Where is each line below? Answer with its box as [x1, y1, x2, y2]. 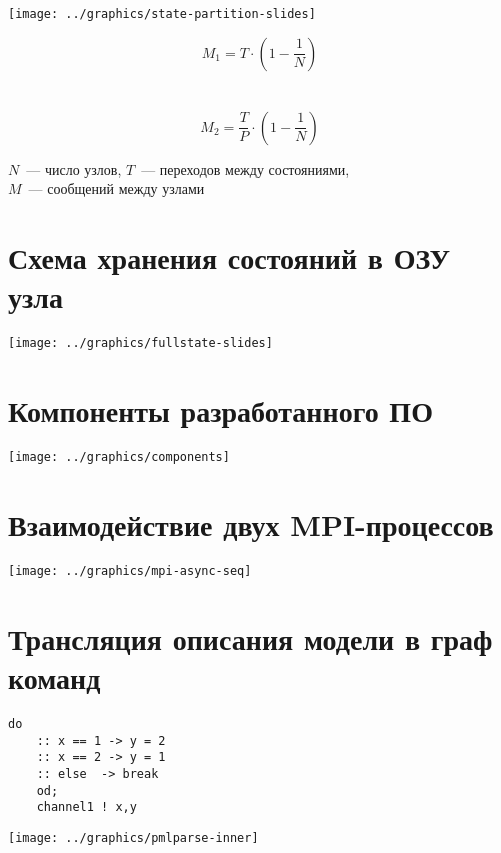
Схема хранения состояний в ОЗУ [8, 237, 451, 278]
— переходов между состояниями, [141, 158, 350, 179]
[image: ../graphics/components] [8, 450, 230, 465]
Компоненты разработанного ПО [8, 390, 433, 431]
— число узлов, [26, 158, 122, 179]
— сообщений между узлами [28, 178, 205, 199]
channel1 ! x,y [36, 800, 137, 815]
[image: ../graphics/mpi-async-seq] [8, 563, 252, 578]
